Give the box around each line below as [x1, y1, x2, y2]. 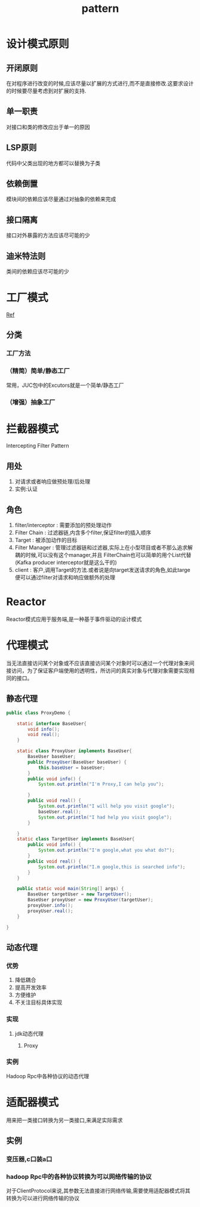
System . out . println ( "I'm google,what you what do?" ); [38, 847, 175, 854]
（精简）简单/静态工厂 [6, 367, 70, 375]
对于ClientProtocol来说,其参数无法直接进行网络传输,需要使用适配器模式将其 [6, 1187, 191, 1194]
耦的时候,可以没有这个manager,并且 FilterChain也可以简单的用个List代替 [14, 552, 192, 559]
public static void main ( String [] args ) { [17, 886, 124, 892]
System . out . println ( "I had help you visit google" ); [38, 814, 172, 820]
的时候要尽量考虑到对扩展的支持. [6, 87, 87, 94]
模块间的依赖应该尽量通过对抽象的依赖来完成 [6, 196, 116, 203]
